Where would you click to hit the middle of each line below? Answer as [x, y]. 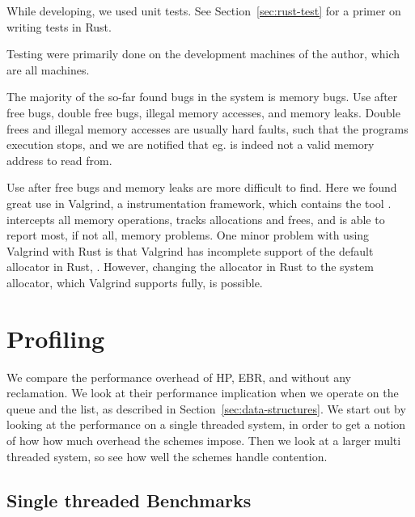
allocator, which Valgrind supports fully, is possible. [135, 282]
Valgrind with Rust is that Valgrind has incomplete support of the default [190, 250]
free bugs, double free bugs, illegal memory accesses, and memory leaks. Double [203, 112]
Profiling [56, 338]
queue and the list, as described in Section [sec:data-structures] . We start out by [206, 408]
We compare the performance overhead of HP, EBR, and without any [179, 377]
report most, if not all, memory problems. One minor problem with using [188, 235]
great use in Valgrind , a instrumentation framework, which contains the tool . [199, 203]
